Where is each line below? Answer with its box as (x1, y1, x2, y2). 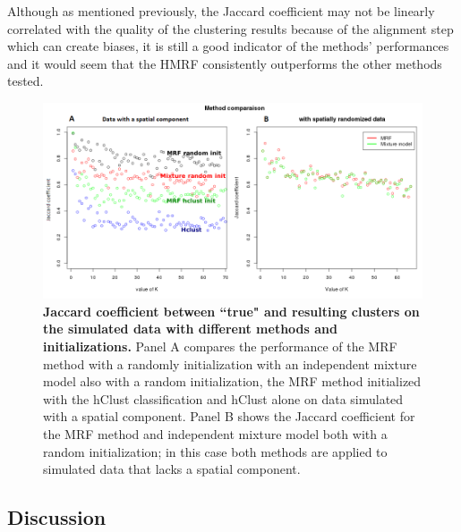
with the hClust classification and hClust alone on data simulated (43, 389, 404, 408)
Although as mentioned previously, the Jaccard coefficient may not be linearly (7, 2, 435, 20)
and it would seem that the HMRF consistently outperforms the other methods (7, 54, 442, 72)
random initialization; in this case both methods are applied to (43, 442, 388, 460)
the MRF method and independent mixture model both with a (43, 425, 388, 443)
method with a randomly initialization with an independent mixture (43, 354, 417, 373)
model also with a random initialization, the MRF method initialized (43, 372, 422, 391)
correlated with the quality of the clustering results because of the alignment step (7, 19, 454, 38)
